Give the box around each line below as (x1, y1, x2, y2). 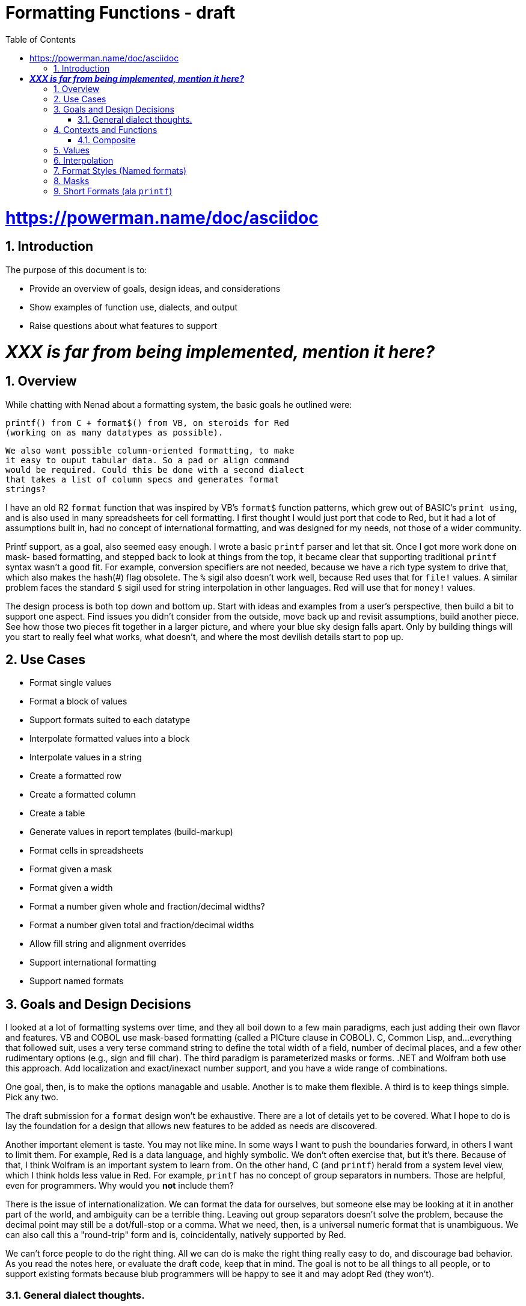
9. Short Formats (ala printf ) (54, 185, 173, 196)
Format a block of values (29, 696, 127, 707)
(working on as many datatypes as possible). (5, 427, 224, 437)
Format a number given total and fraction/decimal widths (29, 920, 254, 931)
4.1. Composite (78, 134, 136, 145)
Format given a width (29, 882, 113, 893)
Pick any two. (5, 1092, 59, 1103)
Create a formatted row (29, 771, 121, 781)
